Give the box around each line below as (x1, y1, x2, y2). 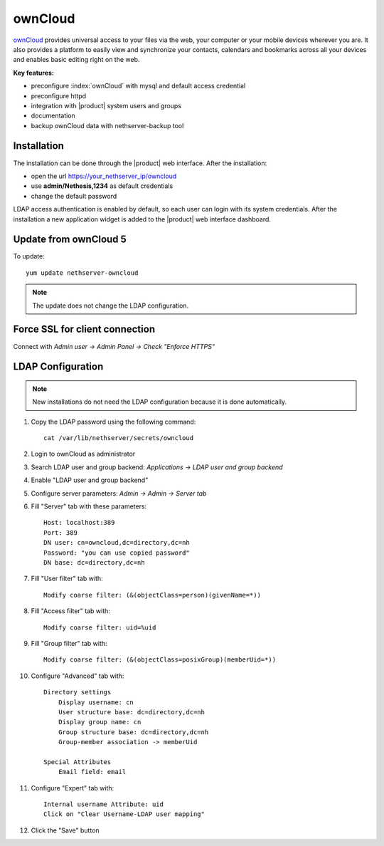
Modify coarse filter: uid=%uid (43, 623, 156, 632)
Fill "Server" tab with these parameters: (31, 502, 147, 511)
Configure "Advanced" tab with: (31, 672, 124, 680)
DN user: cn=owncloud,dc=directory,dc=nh (43, 538, 190, 547)
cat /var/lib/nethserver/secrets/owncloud (43, 434, 194, 442)
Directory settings (43, 688, 112, 696)
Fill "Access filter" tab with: (31, 607, 110, 615)
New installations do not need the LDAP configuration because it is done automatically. (32, 397, 287, 406)
